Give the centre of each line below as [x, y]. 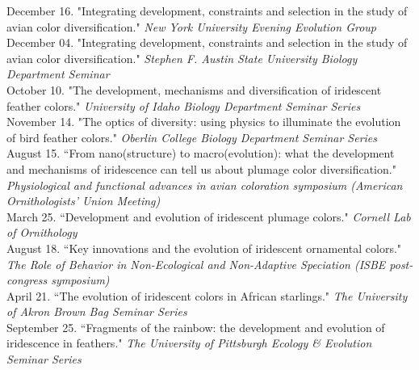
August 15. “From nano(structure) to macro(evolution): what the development [201, 153]
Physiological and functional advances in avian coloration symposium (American [205, 185]
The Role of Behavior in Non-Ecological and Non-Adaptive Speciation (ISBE [196, 264]
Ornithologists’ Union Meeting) [84, 201]
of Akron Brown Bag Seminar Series [97, 311]
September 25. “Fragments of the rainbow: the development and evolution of [196, 327]
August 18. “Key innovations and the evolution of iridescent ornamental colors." [204, 248]
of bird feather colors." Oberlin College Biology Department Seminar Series [192, 137]
